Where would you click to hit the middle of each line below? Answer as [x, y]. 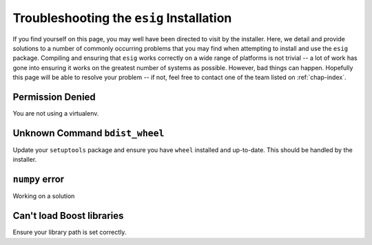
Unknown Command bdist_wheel [89, 133]
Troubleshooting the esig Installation [122, 18]
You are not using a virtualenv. [56, 114]
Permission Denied [54, 97]
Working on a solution [44, 196]
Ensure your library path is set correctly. [70, 232]
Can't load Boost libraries [68, 216]
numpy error [39, 179]
